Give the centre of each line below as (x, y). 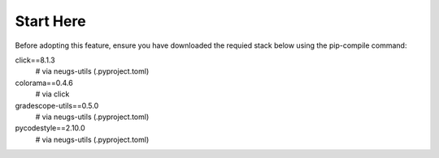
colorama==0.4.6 (44, 83)
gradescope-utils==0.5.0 (57, 105)
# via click (52, 94)
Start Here (50, 21)
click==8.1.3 (35, 60)
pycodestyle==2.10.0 (50, 128)
